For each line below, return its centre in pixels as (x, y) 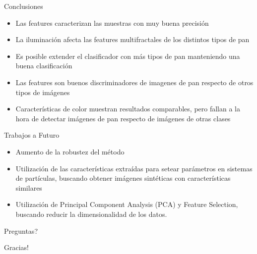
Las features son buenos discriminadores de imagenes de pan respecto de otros (134, 82)
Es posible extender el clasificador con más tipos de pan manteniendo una (128, 56)
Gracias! (16, 247)
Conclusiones (24, 6)
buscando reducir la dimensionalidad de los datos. (91, 214)
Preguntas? (21, 230)
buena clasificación (44, 66)
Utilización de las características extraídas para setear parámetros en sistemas (134, 168)
